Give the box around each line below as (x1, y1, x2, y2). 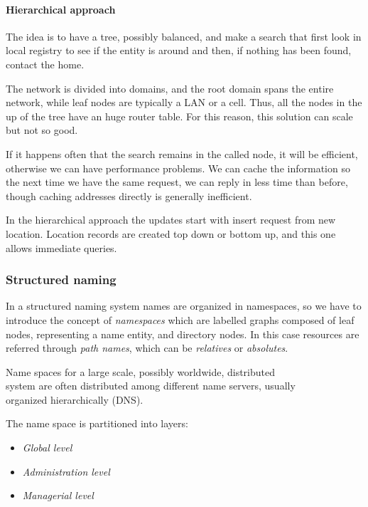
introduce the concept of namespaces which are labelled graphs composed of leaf (6, 312, 355, 327)
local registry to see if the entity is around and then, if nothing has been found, (6, 43, 352, 58)
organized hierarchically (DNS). (6, 392, 144, 407)
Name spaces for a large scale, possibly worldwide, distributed (6, 364, 275, 379)
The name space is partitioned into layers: (6, 416, 188, 431)
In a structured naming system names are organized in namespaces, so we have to (6, 298, 362, 313)
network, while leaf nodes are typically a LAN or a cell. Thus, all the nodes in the (6, 95, 362, 110)
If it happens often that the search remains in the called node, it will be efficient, (6, 146, 358, 161)
